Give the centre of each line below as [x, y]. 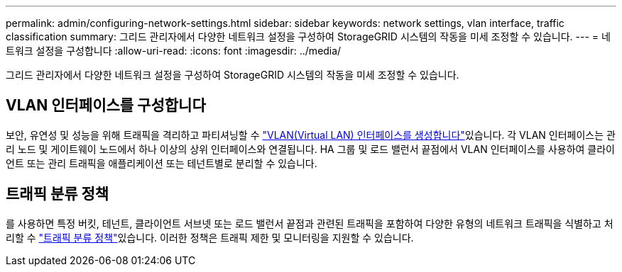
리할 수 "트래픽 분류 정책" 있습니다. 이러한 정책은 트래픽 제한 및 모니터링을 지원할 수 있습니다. [210, 237]
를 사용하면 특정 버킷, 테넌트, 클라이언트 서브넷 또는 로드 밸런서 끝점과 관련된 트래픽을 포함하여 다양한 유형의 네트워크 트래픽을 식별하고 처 [310, 223]
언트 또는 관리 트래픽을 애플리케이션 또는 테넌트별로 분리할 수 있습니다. [162, 163]
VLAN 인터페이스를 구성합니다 [106, 106]
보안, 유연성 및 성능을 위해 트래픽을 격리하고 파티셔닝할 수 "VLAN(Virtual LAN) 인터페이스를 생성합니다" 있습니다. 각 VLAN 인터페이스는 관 [311, 135]
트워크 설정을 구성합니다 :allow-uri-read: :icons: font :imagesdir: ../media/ [174, 51]
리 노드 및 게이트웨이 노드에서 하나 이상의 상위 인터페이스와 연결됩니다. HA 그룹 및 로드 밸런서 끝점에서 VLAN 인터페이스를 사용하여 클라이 [310, 149]
